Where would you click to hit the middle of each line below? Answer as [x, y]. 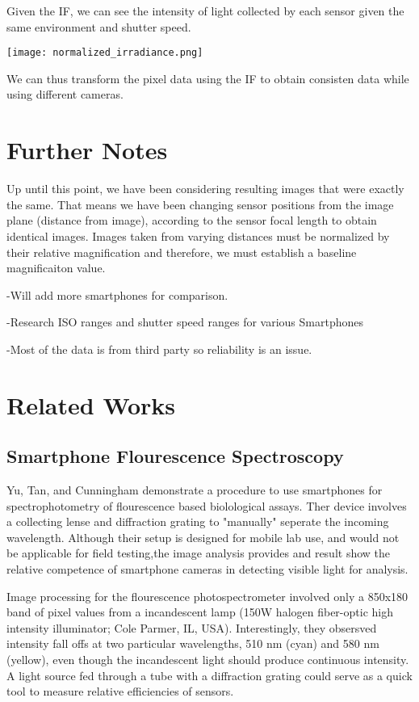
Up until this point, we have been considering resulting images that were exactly [205, 189]
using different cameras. [65, 94]
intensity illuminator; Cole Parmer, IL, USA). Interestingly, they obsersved [192, 627]
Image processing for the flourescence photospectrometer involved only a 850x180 [207, 596]
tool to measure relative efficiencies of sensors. [120, 691]
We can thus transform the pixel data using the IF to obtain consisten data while [208, 78]
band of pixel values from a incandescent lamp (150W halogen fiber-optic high [200, 612]
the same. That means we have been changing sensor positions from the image [200, 204]
